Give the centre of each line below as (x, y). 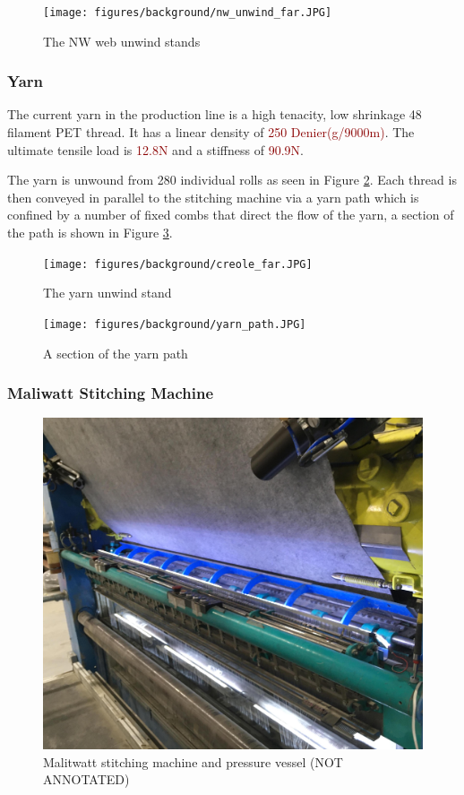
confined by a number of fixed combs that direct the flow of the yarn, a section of (231, 215)
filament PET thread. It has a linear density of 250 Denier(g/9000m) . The (211, 132)
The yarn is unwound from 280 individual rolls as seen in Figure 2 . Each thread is (232, 180)
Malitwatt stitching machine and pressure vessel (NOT (193, 761)
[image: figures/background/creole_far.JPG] (178, 264)
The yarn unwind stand (107, 293)
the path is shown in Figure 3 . (90, 233)
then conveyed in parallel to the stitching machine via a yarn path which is (213, 197)
